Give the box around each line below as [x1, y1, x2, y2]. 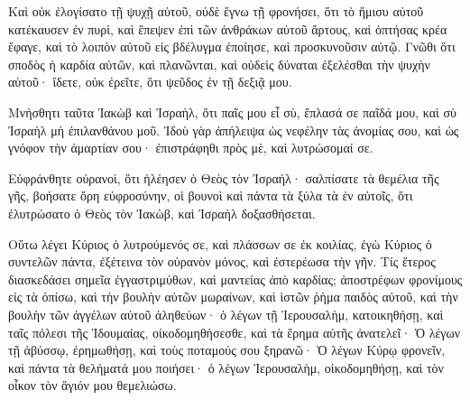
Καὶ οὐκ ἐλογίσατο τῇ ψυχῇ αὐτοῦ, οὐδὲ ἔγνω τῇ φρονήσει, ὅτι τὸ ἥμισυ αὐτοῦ [8, 2, 424, 20]
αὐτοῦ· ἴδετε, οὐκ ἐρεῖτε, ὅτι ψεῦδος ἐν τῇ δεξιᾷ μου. [8, 72, 292, 91]
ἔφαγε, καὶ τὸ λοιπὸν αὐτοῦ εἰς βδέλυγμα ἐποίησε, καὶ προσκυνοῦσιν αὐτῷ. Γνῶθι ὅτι [8, 37, 456, 56]
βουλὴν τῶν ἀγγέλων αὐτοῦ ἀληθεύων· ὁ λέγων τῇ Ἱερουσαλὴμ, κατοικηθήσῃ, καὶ [8, 304, 444, 323]
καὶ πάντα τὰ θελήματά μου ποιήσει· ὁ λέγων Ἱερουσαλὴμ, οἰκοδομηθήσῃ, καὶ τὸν [8, 358, 444, 377]
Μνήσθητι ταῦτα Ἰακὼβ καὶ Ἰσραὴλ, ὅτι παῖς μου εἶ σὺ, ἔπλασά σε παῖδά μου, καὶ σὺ [8, 102, 456, 121]
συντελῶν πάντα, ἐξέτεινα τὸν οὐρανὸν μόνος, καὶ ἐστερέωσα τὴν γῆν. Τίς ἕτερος [8, 252, 436, 271]
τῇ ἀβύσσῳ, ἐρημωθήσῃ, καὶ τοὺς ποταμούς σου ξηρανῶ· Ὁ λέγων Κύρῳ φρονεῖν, [8, 340, 446, 359]
